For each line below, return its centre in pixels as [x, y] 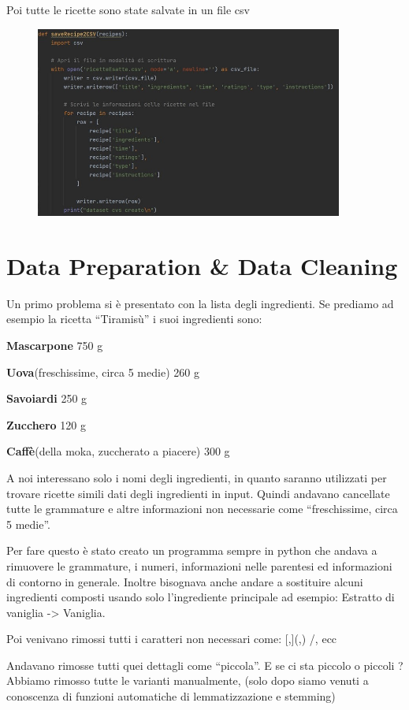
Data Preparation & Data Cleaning [202, 265]
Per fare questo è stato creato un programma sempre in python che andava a [192, 550]
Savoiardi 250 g [47, 398]
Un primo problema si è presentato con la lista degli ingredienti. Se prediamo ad [200, 303]
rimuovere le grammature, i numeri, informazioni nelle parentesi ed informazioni [199, 565]
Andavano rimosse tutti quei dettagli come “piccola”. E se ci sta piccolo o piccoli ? [205, 665]
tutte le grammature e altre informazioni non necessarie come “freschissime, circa [202, 509]
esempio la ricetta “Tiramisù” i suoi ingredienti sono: [134, 319]
